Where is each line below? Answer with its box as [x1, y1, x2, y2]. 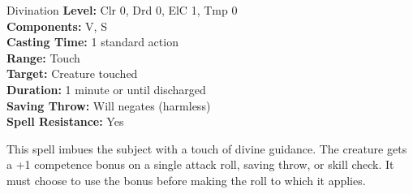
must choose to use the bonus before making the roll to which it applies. [6, 171, 366, 188]
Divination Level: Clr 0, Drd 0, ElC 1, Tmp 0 [6, 2, 238, 18]
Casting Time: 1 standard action [6, 33, 179, 50]
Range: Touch [6, 49, 80, 66]
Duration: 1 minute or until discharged [6, 80, 206, 97]
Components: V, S [6, 17, 107, 34]
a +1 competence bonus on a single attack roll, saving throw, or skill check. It [6, 156, 394, 173]
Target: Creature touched [6, 65, 138, 82]
